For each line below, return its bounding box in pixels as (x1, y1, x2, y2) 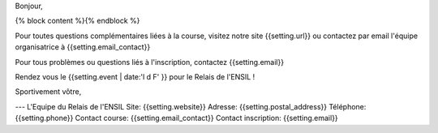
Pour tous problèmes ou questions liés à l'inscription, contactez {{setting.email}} (15, 57, 284, 66)
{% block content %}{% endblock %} (15, 16, 140, 26)
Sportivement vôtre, (15, 87, 82, 97)
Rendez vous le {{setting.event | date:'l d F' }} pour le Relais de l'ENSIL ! (15, 71, 255, 81)
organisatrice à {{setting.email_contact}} (15, 42, 151, 52)
